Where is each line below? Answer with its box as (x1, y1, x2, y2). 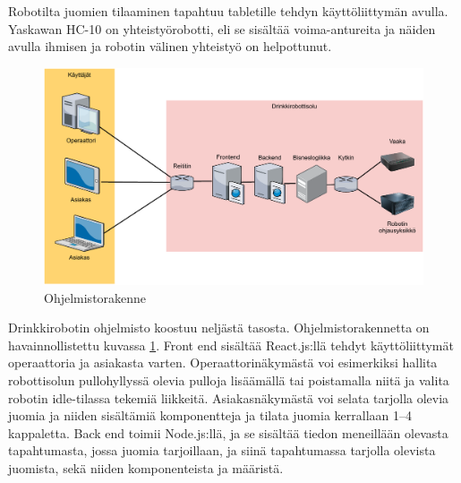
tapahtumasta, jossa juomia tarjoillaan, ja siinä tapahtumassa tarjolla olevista (8, 441, 436, 460)
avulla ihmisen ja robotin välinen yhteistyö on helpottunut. (8, 37, 332, 56)
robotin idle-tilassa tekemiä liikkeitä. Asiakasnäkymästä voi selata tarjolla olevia (8, 388, 449, 407)
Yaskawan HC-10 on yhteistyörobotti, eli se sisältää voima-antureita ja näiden (8, 19, 436, 38)
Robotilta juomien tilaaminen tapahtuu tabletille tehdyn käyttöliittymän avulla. (8, 2, 448, 20)
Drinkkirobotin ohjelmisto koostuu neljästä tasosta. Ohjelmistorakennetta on (8, 318, 430, 337)
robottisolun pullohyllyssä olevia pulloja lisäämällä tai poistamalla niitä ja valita (8, 370, 449, 389)
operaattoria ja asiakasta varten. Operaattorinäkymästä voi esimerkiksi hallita (8, 353, 438, 372)
